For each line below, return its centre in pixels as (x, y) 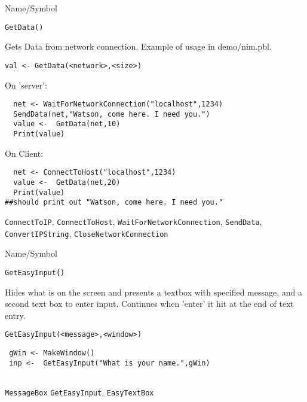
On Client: (24, 153)
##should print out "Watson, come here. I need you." (114, 202)
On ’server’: (26, 85)
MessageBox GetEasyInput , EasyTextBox (79, 392)
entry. (15, 315)
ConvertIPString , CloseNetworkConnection (87, 233)
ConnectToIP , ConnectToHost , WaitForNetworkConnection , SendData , (133, 221)
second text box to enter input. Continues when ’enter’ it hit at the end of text (150, 304)
